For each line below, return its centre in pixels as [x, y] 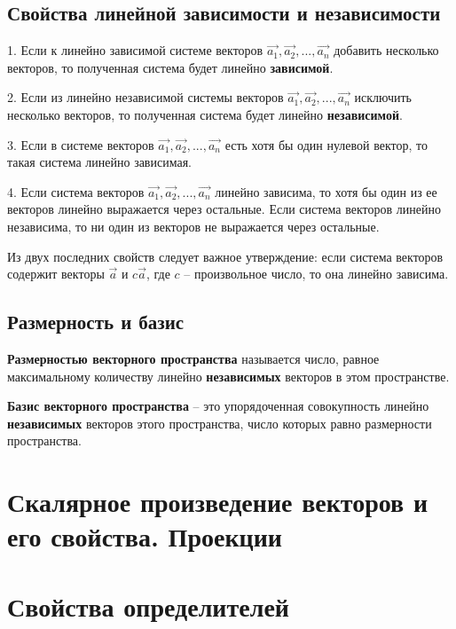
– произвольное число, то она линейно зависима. [316, 274]
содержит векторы [56, 274]
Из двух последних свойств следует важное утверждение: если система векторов [225, 256]
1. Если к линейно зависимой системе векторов [135, 50]
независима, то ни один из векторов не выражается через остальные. [193, 226]
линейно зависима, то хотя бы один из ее [326, 191]
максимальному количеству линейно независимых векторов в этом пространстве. [228, 376]
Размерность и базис [96, 322]
